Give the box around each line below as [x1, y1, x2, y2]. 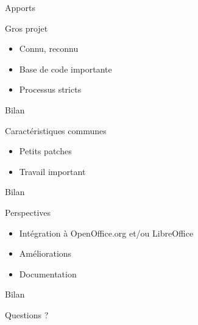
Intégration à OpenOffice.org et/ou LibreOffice [19, 226, 194, 239]
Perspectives [5, 205, 51, 218]
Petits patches [19, 145, 72, 157]
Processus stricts [19, 83, 82, 96]
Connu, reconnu [19, 42, 79, 55]
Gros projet [5, 21, 48, 34]
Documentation [19, 267, 77, 280]
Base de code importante [19, 62, 112, 75]
